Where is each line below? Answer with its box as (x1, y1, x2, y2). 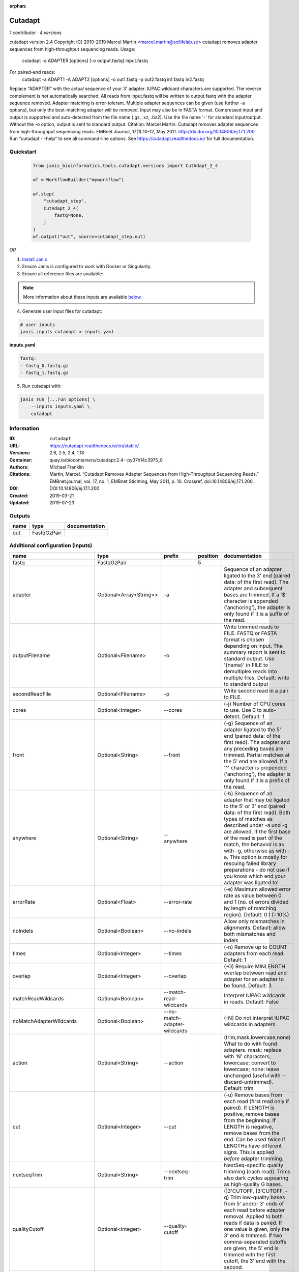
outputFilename (12, 652, 50, 659)
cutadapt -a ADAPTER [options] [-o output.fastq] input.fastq (22, 57, 148, 64)
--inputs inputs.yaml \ (31, 403, 90, 410)
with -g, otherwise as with (224, 847, 286, 854)
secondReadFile (12, 690, 51, 697)
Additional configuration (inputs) (9, 542, 93, 549)
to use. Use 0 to (224, 706, 262, 713)
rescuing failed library (224, 860, 277, 867)
